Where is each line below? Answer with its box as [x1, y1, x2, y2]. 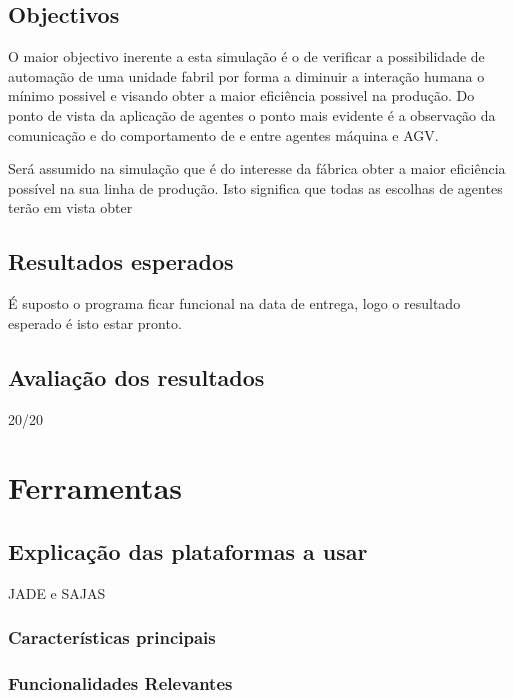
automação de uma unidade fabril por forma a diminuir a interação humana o [8, 65, 485, 86]
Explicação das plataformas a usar [8, 535, 368, 566]
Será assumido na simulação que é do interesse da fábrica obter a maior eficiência [8, 158, 506, 179]
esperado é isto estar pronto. [8, 312, 182, 333]
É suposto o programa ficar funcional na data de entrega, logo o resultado [8, 293, 461, 314]
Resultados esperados [8, 246, 234, 277]
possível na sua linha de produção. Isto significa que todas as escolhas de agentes [8, 177, 503, 198]
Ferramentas [8, 467, 182, 508]
